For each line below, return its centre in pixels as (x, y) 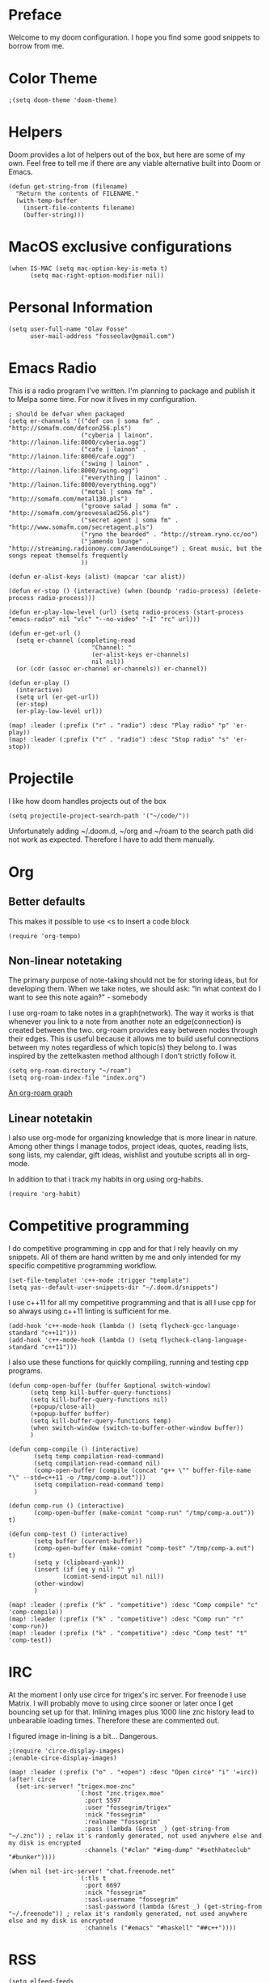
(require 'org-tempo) (45, 936)
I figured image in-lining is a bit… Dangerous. (83, 1736)
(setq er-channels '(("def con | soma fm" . (84, 421)
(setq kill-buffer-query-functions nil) (99, 1400)
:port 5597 (103, 1801)
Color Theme (53, 79)
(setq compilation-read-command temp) (99, 1485)
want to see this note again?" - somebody (78, 997)
